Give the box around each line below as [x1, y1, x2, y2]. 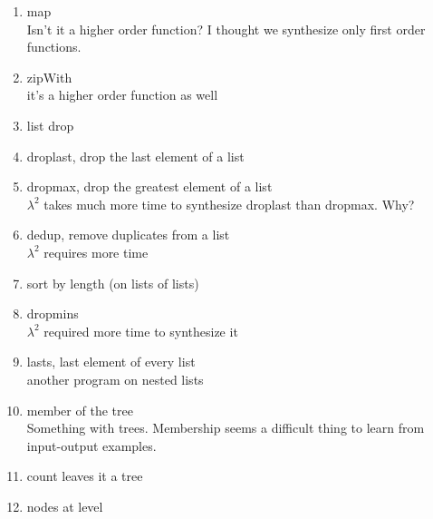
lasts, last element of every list [26, 352, 196, 371]
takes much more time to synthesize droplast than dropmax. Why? [43, 194, 415, 213]
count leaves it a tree [26, 466, 143, 485]
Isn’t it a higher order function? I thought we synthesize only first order [26, 19, 426, 38]
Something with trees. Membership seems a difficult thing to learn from [26, 418, 425, 437]
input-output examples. [26, 436, 157, 455]
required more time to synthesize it [43, 321, 238, 340]
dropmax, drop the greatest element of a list [26, 177, 273, 196]
